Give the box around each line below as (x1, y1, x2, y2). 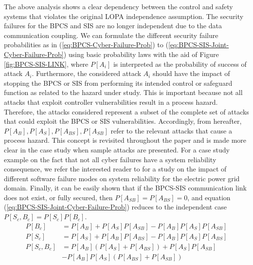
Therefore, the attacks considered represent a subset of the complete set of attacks (4, 106, 249, 116)
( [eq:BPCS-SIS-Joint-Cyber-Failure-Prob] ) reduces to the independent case (4, 202, 227, 212)
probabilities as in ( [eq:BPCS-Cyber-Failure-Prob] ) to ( (4, 39, 168, 50)
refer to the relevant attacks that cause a (110, 125, 232, 135)
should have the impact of (152, 68, 230, 78)
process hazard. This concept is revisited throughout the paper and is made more (4, 135, 247, 145)
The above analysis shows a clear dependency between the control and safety (4, 1, 233, 11)
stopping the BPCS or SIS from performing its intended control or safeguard (4, 77, 233, 88)
